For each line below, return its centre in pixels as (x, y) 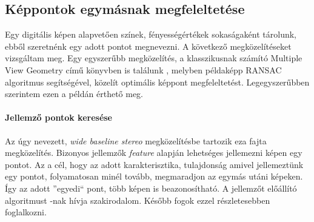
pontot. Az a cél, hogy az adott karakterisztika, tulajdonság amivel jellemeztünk (154, 164)
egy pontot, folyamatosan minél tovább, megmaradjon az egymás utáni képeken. (154, 176)
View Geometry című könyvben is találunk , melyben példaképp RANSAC (143, 69)
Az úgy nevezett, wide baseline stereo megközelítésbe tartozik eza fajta (136, 140)
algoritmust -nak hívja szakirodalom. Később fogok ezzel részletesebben (138, 200)
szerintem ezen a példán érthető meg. (74, 94)
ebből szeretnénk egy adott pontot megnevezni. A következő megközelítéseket (148, 46)
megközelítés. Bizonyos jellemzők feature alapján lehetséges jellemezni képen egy (154, 153)
